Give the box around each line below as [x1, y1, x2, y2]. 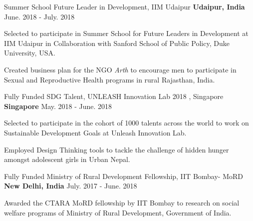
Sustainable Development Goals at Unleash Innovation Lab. [4, 127, 187, 137]
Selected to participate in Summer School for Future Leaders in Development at [4, 28, 249, 38]
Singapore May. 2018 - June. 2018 [4, 100, 112, 111]
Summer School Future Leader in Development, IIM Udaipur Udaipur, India [4, 1, 245, 11]
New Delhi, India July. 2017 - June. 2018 [4, 180, 137, 191]
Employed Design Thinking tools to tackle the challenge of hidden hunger [4, 144, 229, 154]
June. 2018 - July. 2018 [4, 11, 75, 21]
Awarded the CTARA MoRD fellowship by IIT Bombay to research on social [4, 197, 240, 207]
